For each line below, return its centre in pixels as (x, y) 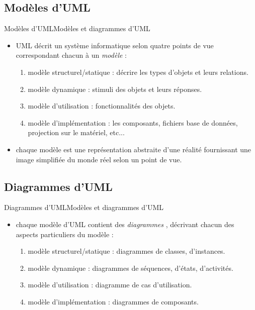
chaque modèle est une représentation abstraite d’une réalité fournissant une (134, 149)
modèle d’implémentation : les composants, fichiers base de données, (133, 122)
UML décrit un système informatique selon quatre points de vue (115, 45)
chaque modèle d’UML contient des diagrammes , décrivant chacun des (125, 224)
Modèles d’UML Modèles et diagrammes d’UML (77, 28)
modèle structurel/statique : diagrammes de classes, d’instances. (126, 251)
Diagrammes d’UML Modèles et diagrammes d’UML (84, 207)
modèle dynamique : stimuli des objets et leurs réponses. (115, 89)
